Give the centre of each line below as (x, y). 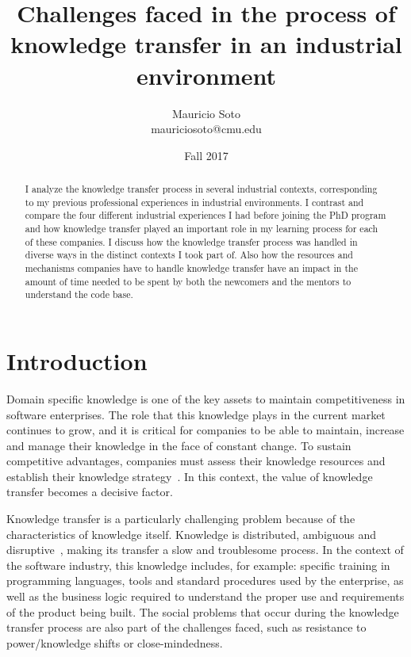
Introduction (77, 360)
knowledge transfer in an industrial (206, 44)
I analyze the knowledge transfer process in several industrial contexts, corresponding (201, 189)
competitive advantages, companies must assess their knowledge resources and (196, 461)
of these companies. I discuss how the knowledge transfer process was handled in (191, 241)
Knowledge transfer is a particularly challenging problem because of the (181, 519)
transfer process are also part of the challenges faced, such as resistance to (186, 627)
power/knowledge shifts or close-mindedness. (115, 642)
